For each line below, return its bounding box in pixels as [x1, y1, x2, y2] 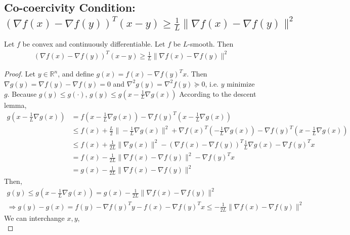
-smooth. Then [188, 38, 234, 49]
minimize [227, 78, 255, 89]
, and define [58, 68, 94, 79]
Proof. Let [4, 68, 35, 79]
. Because [7, 88, 37, 99]
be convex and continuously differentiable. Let [22, 38, 165, 49]
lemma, [4, 99, 27, 110]
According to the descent [179, 88, 256, 99]
